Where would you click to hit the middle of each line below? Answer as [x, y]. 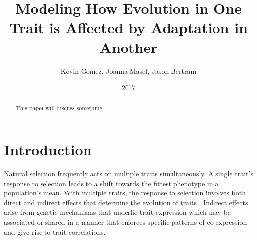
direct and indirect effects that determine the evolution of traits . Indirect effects [126, 202]
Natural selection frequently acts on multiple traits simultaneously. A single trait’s [128, 173]
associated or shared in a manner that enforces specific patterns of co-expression [126, 222]
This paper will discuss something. [60, 108]
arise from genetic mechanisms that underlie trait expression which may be [118, 212]
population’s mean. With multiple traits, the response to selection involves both [125, 193]
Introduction [48, 150]
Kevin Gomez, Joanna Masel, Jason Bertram [128, 71]
